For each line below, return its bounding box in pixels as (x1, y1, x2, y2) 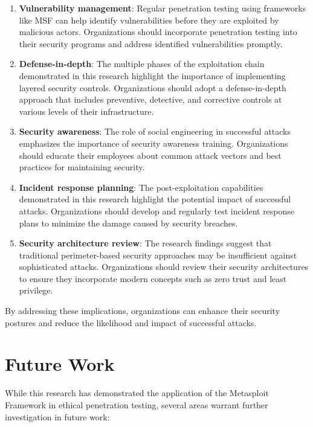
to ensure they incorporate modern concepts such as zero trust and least (19, 272, 287, 284)
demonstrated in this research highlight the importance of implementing (19, 69, 286, 82)
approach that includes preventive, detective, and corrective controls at (19, 93, 282, 106)
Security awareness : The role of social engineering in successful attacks (19, 125, 291, 138)
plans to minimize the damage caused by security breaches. (19, 216, 238, 229)
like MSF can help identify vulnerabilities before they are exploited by (19, 13, 279, 26)
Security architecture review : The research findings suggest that (19, 237, 272, 249)
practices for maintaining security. (19, 161, 145, 173)
